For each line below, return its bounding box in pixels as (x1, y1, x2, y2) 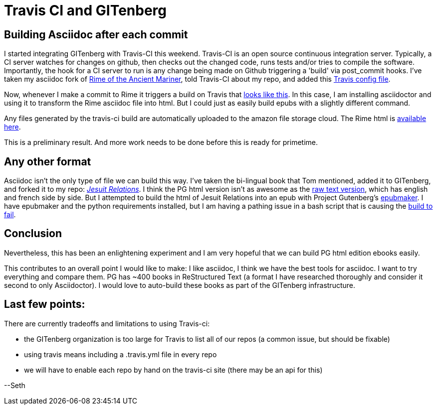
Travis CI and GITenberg (4, 2, 167, 19)
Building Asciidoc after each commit (4, 28, 188, 41)
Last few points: (4, 298, 85, 311)
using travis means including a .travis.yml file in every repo (24, 350, 217, 359)
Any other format (4, 155, 91, 168)
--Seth (4, 381, 25, 390)
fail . (4, 210, 16, 219)
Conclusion (4, 227, 62, 240)
